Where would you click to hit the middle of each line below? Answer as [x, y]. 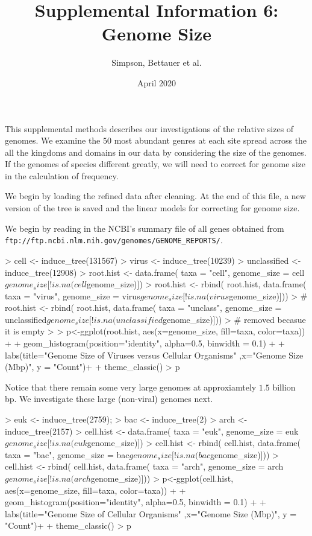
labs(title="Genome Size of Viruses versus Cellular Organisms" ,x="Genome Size [154, 355]
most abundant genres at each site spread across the [211, 140]
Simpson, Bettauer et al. [157, 62]
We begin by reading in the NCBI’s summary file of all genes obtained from [145, 228]
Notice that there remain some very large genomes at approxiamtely [131, 387]
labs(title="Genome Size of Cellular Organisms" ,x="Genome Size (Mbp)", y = [151, 513]
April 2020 [157, 82]
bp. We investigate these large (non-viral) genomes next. [109, 399]
